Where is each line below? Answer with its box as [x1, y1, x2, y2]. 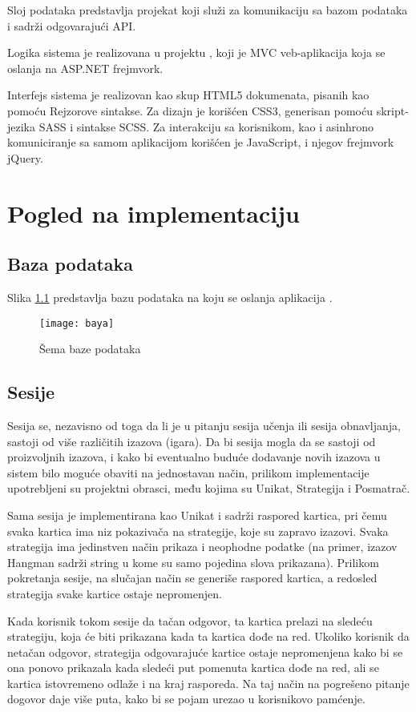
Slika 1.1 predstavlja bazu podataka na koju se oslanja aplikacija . [7, 288, 333, 305]
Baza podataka [7, 251, 134, 276]
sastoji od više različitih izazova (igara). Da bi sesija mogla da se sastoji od [7, 432, 376, 449]
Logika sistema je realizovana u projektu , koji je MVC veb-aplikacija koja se [7, 44, 386, 61]
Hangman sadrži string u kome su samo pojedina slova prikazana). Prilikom [7, 553, 379, 570]
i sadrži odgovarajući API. [7, 17, 136, 34]
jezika [7, 118, 35, 135]
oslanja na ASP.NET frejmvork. [7, 59, 164, 76]
